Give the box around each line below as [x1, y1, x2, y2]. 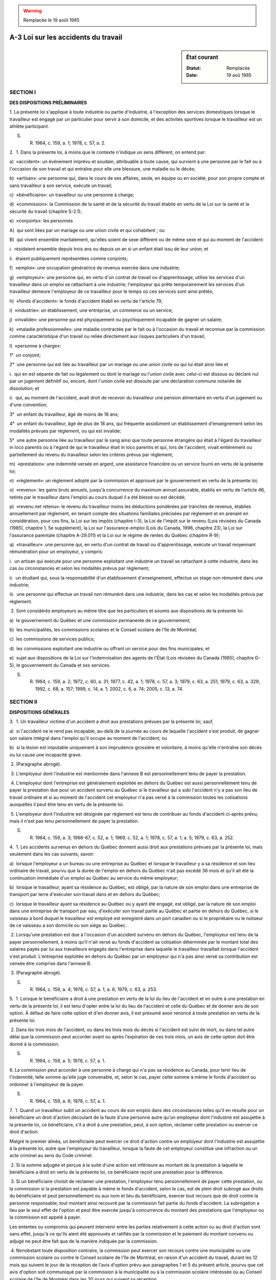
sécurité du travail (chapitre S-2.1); [9, 208, 82, 215]
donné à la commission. [9, 1041, 60, 1047]
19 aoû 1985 [226, 72, 252, 78]
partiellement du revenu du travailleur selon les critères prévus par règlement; [9, 451, 174, 458]
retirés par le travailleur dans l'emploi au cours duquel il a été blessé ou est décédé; [9, 494, 186, 500]
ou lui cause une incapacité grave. [9, 752, 82, 758]
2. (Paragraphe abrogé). [10, 761, 61, 767]
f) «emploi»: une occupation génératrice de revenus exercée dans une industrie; [9, 265, 180, 271]
